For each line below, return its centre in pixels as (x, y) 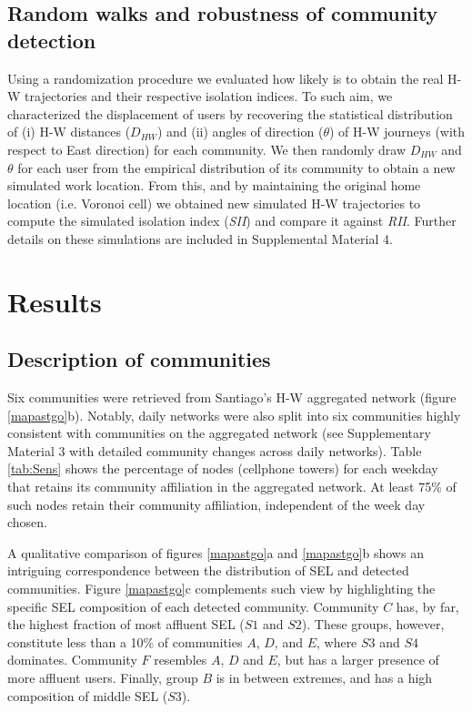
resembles (181, 660)
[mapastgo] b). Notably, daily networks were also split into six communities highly (234, 415)
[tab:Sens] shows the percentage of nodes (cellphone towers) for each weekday (223, 468)
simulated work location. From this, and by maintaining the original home (214, 185)
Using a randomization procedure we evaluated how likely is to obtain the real (226, 78)
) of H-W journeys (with (397, 132)
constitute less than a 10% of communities (125, 641)
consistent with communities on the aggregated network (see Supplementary (219, 433)
